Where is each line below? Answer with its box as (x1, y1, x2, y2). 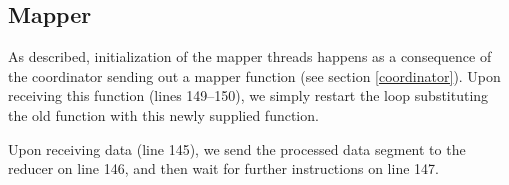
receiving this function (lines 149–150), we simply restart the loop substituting (8, 85, 489, 106)
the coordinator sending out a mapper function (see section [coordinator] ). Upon (8, 65, 501, 86)
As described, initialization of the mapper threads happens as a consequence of (8, 46, 492, 67)
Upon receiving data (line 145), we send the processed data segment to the (8, 138, 466, 159)
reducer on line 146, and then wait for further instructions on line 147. (8, 158, 439, 179)
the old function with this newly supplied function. (8, 104, 319, 125)
